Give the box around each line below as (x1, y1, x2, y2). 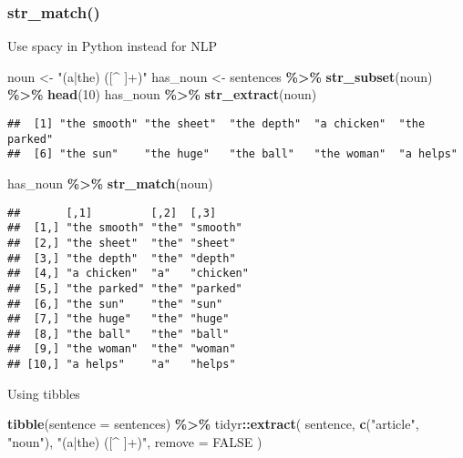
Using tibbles (7, 383, 80, 402)
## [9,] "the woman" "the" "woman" (7, 342, 236, 356)
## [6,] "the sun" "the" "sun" (7, 297, 223, 310)
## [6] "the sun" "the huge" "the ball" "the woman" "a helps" (7, 148, 458, 161)
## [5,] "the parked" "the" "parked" (7, 281, 242, 295)
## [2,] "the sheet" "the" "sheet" (7, 236, 236, 249)
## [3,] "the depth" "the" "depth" (7, 251, 236, 265)
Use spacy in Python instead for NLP (7, 36, 217, 56)
